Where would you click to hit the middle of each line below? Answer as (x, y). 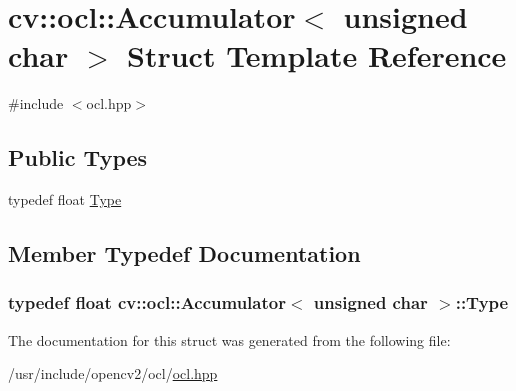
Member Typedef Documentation (184, 253)
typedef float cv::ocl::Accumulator (147, 302)
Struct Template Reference (317, 55)
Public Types (78, 157)
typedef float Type (65, 199)
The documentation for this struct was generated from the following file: (229, 339)
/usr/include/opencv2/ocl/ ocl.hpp (113, 373)
